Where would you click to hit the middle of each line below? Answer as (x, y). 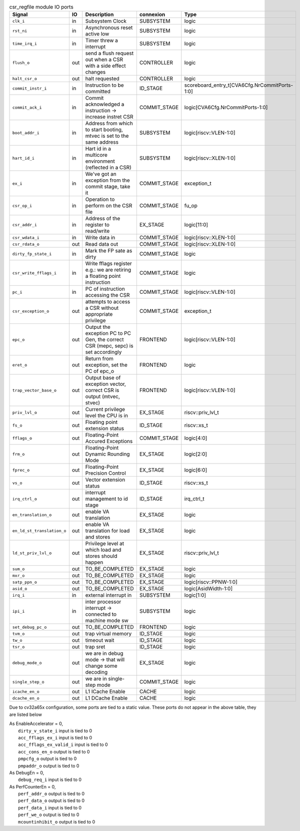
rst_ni (20, 31)
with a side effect (105, 66)
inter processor (103, 602)
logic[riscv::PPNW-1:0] (211, 582)
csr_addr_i (25, 225)
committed (98, 92)
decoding (96, 672)
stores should (101, 556)
